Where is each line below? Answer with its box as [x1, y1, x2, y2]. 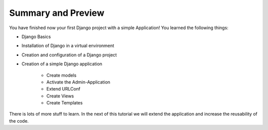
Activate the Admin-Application [46, 79, 111, 85]
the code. [9, 118, 29, 124]
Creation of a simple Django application [21, 61, 103, 67]
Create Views [46, 93, 74, 99]
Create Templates [46, 100, 83, 106]
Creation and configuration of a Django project [21, 52, 117, 58]
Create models [46, 72, 77, 78]
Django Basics [21, 34, 51, 40]
